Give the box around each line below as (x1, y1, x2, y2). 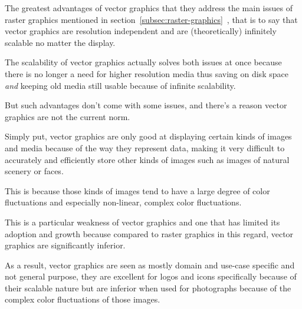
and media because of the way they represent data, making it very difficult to (5, 141, 285, 154)
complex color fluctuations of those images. (5, 293, 160, 305)
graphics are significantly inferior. (5, 239, 126, 251)
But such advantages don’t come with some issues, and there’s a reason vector (5, 99, 287, 111)
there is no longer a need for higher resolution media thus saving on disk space (5, 67, 288, 79)
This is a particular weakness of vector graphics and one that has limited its (5, 215, 280, 228)
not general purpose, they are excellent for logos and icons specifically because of (5, 270, 297, 283)
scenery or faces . (5, 165, 64, 177)
